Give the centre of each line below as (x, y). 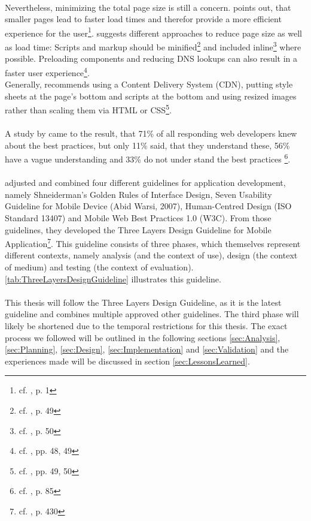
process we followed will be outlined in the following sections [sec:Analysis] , (143, 337)
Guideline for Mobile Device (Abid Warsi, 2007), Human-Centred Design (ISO (148, 206)
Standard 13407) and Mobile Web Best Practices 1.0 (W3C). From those (138, 217)
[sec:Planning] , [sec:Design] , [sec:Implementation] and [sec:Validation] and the (147, 349)
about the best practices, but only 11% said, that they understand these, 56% (147, 145)
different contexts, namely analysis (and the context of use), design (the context (151, 255)
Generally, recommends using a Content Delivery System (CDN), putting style (149, 84)
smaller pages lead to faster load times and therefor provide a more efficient (143, 19)
